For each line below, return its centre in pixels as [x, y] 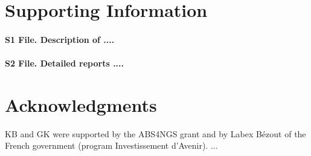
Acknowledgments [81, 104]
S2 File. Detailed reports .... [64, 63]
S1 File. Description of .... [60, 39]
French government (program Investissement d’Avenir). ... [111, 145]
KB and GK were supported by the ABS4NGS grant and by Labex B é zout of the [155, 133]
